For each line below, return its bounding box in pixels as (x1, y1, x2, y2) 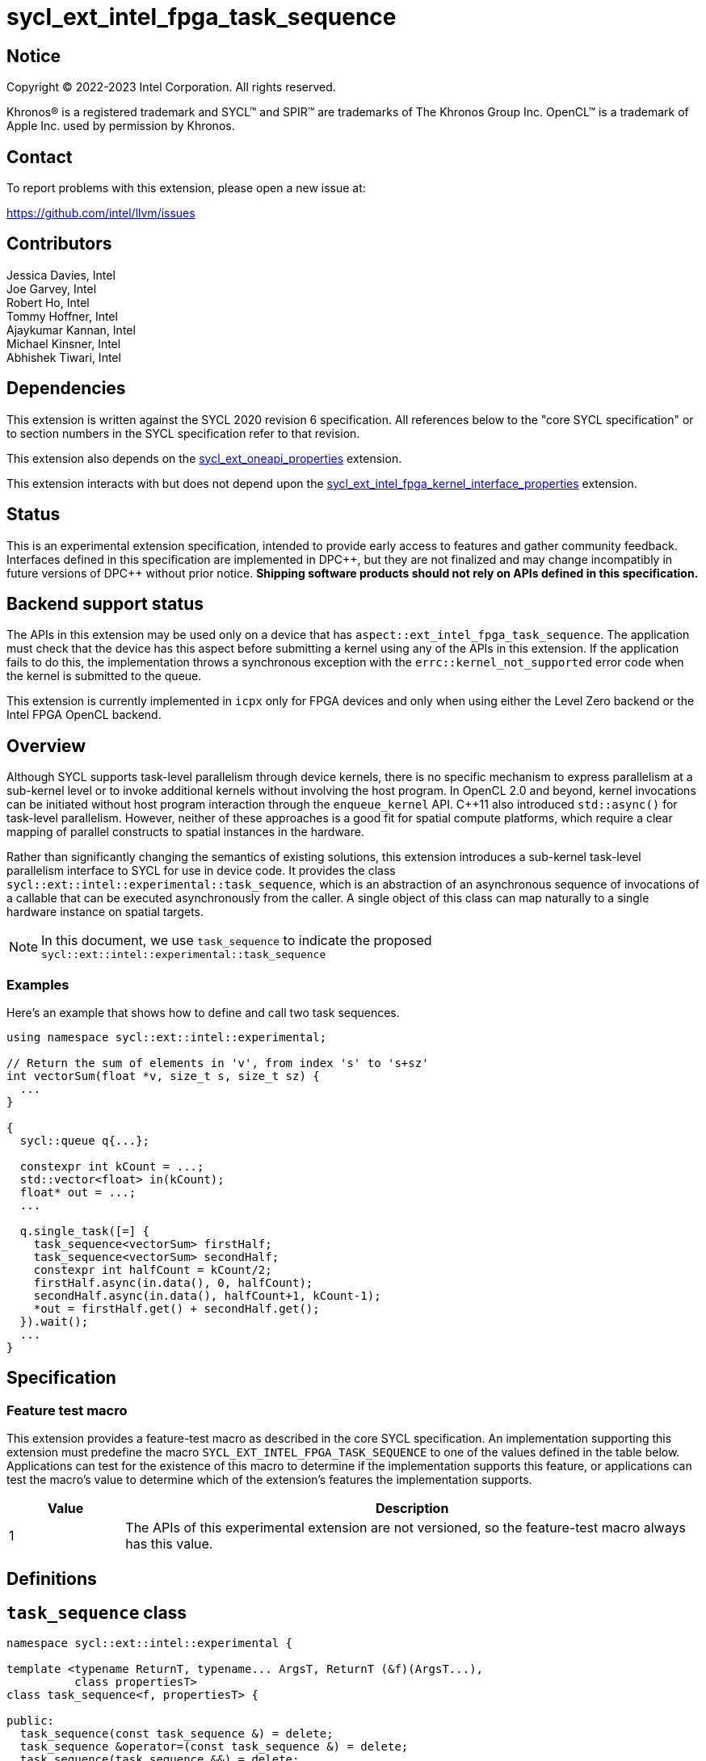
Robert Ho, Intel (6, 295, 90, 309)
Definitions (6, 1568, 97, 1589)
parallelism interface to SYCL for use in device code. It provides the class (6, 864, 396, 878)
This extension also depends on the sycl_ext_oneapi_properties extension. (6, 451, 402, 465)
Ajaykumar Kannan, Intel (6, 322, 136, 337)
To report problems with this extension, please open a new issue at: (6, 181, 366, 195)
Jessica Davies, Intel (6, 267, 116, 282)
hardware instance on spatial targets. (6, 905, 204, 919)
